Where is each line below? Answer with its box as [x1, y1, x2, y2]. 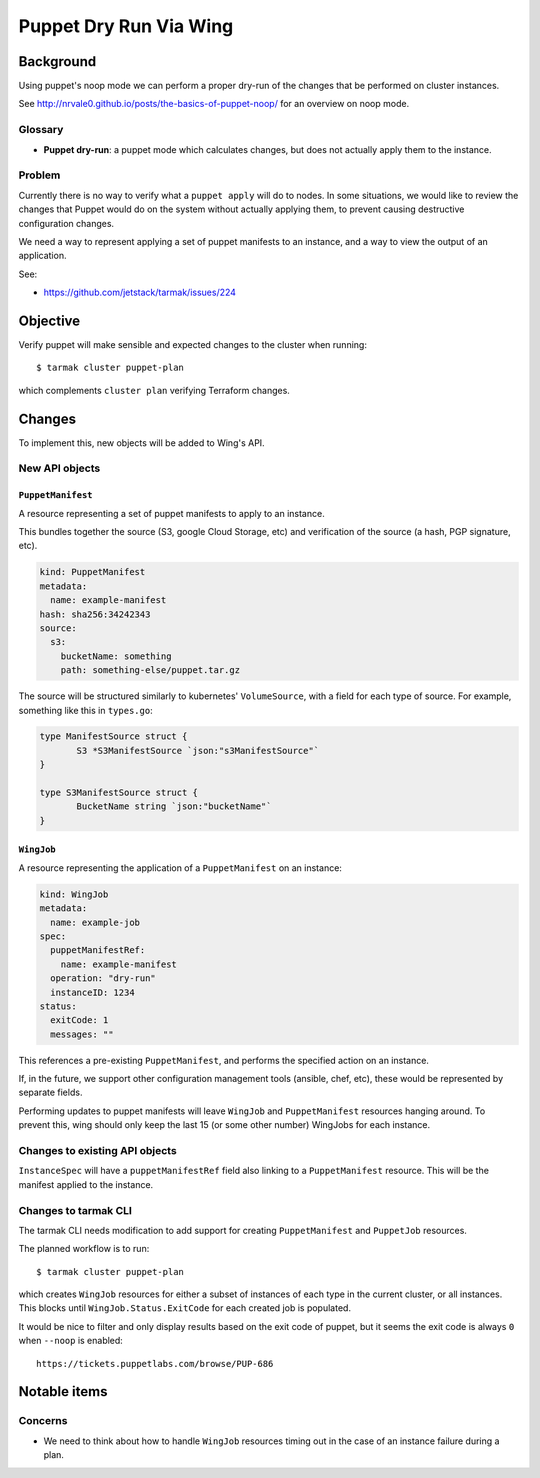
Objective [18, 312, 81, 329]
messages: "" [50, 1028, 114, 1040]
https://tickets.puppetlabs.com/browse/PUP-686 [36, 1358, 274, 1369]
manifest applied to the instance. [18, 1178, 154, 1190]
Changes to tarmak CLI [18, 1203, 132, 1217]
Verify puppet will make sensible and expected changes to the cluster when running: [18, 338, 367, 350]
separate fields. [18, 1086, 83, 1099]
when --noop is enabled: [18, 1335, 124, 1347]
